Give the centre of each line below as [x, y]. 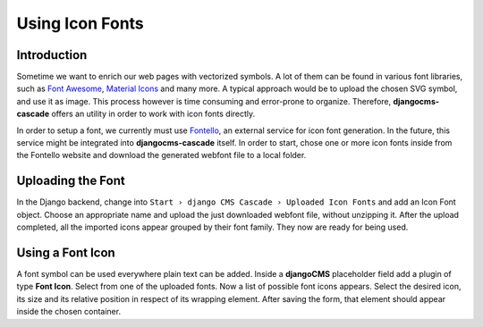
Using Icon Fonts [80, 23]
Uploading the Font [71, 181]
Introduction [52, 55]
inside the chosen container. [68, 312]
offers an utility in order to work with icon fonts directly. [153, 114]
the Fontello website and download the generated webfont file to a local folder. [161, 155]
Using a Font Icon [66, 252]
